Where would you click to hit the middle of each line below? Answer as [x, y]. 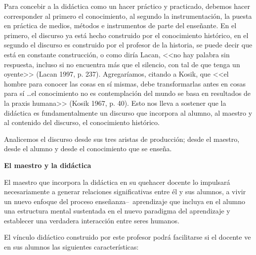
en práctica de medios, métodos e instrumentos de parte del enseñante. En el [120, 25]
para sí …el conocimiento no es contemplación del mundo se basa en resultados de [128, 93]
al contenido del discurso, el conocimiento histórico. [82, 122]
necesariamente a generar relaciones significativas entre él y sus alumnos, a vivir [125, 191]
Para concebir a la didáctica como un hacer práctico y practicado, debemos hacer [127, 6]
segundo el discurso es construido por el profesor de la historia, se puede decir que [128, 45]
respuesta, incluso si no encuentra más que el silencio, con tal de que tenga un [122, 64]
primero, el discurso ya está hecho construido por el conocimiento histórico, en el [126, 35]
